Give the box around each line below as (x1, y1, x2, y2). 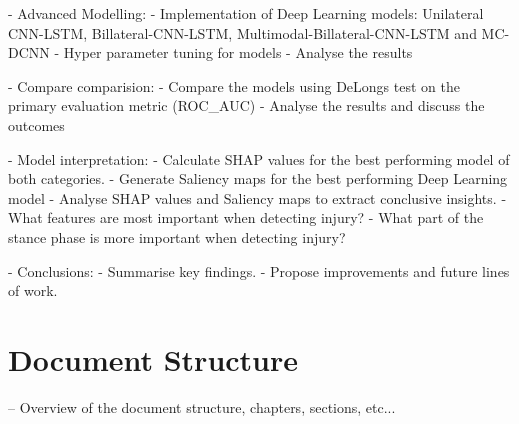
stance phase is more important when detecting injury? (8, 226, 346, 247)
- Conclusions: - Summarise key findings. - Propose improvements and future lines (8, 260, 510, 281)
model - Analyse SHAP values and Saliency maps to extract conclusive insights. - (8, 187, 507, 208)
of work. (8, 280, 58, 301)
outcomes (8, 114, 65, 135)
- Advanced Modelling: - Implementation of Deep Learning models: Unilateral (8, 3, 484, 23)
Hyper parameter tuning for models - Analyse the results (63, 42, 413, 63)
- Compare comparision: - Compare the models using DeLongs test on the (8, 75, 460, 96)
